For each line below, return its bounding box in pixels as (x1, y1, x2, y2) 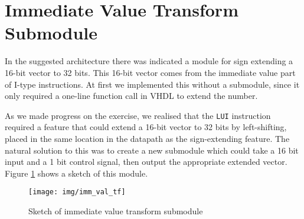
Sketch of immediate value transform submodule (28, 204, 203, 217)
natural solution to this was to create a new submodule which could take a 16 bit (5, 144, 299, 156)
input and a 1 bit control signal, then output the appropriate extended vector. (5, 155, 287, 168)
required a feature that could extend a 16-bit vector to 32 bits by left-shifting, (5, 121, 287, 133)
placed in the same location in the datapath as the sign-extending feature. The (5, 132, 290, 144)
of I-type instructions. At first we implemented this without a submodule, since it (5, 78, 300, 90)
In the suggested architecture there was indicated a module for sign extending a (5, 55, 293, 67)
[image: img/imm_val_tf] (28, 188, 126, 197)
